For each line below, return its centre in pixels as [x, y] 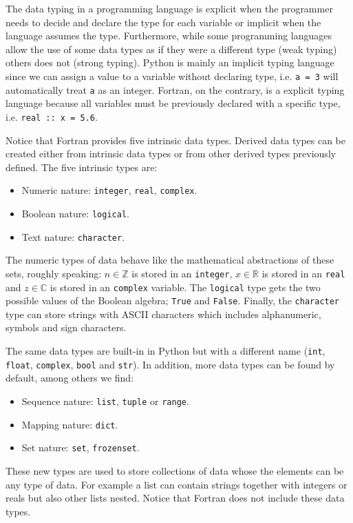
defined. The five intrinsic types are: [82, 167]
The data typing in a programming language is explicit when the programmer [169, 8]
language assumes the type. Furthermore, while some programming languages [169, 36]
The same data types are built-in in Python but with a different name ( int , [165, 351]
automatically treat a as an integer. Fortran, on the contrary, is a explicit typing [175, 89]
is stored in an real [303, 273]
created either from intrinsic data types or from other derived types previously [171, 154]
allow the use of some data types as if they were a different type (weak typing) [171, 49]
